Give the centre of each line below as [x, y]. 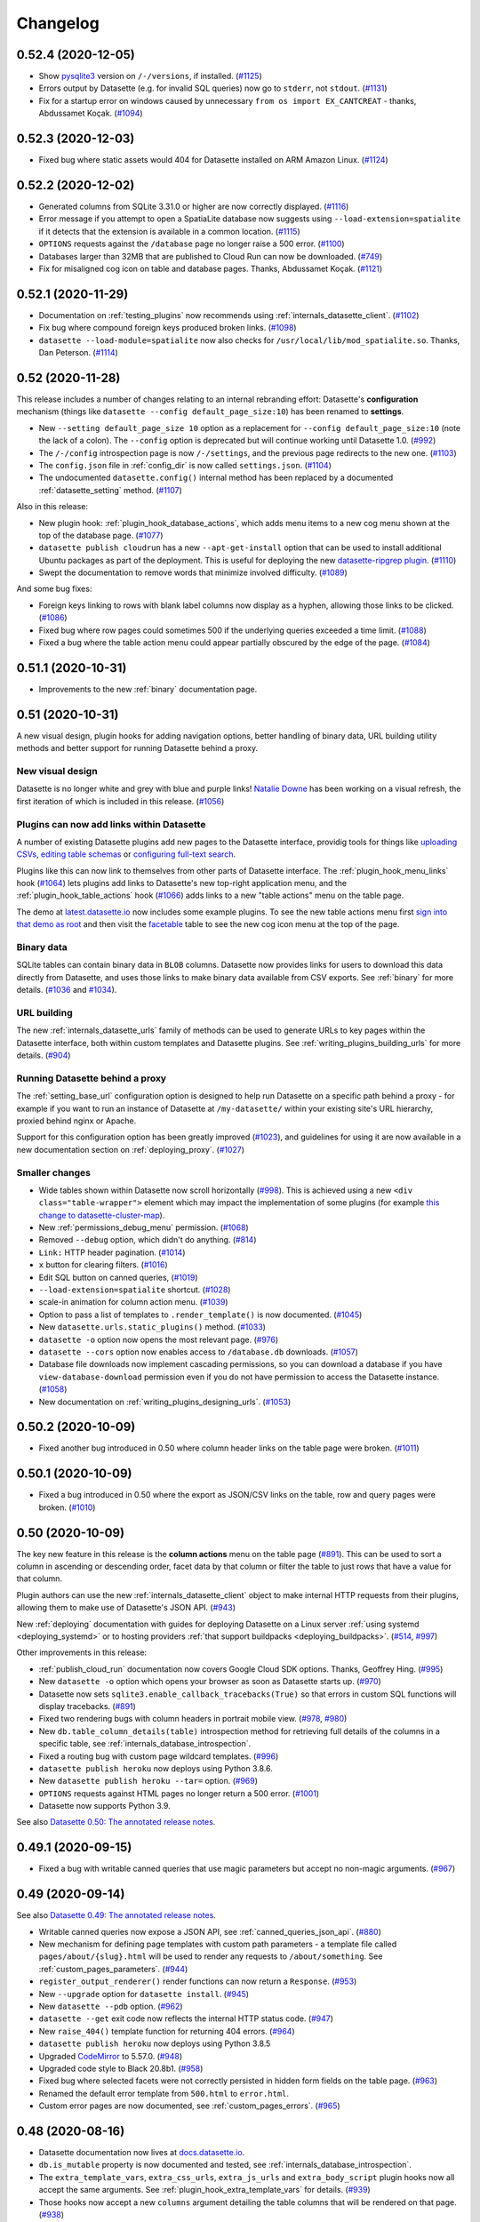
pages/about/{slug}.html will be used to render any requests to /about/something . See [211, 1956]
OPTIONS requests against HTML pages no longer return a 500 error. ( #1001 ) [179, 1793]
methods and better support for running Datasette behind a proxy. [137, 748]
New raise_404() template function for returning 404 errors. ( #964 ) [167, 2031]
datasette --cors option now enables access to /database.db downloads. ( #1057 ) [199, 1352]
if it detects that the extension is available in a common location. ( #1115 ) [170, 231]
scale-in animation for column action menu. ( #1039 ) [133, 1302]
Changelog [58, 23]
